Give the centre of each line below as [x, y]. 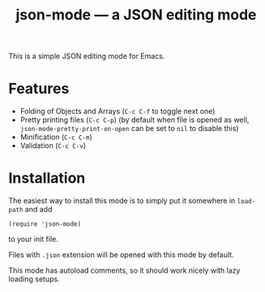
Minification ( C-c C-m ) [56, 137]
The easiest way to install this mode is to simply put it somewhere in [122, 201]
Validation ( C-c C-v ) [53, 146]
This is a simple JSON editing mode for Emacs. [87, 56]
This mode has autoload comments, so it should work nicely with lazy [124, 271]
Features [39, 89]
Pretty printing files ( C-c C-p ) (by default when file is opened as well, [135, 120]
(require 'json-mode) [45, 224]
